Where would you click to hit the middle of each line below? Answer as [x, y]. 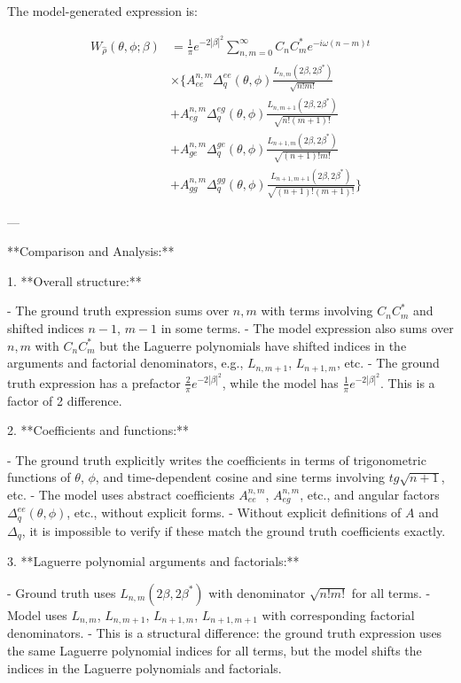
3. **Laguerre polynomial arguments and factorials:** [153, 561]
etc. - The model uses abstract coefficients [121, 494]
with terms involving [317, 310]
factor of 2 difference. [65, 400]
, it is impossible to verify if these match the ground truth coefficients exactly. [234, 530]
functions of [39, 477]
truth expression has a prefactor [94, 382]
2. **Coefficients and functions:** [98, 430]
